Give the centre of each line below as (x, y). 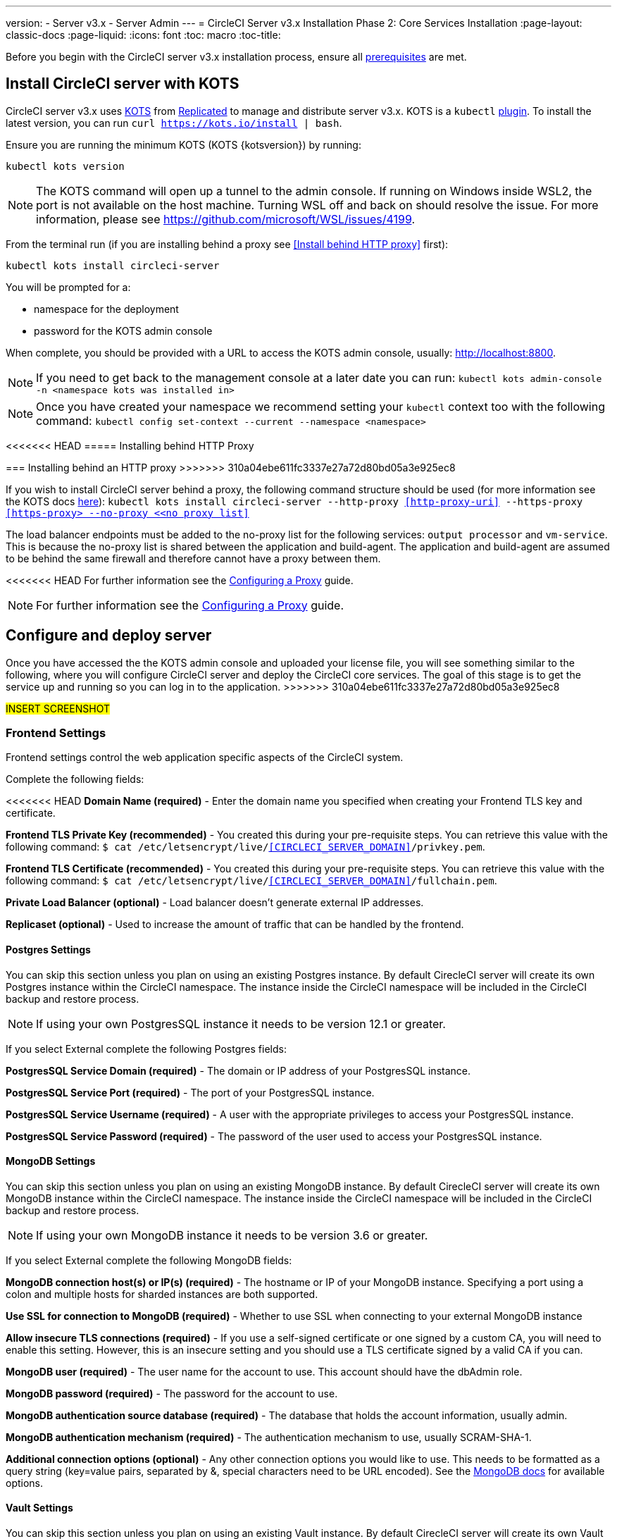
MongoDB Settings (51, 1161)
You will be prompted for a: (68, 287)
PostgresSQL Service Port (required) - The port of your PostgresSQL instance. (190, 1092)
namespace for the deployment (106, 309)
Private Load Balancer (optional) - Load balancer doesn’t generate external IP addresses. (215, 903)
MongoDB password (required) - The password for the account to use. (172, 1393)
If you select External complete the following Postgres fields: (146, 1049)
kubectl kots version (65, 166)
